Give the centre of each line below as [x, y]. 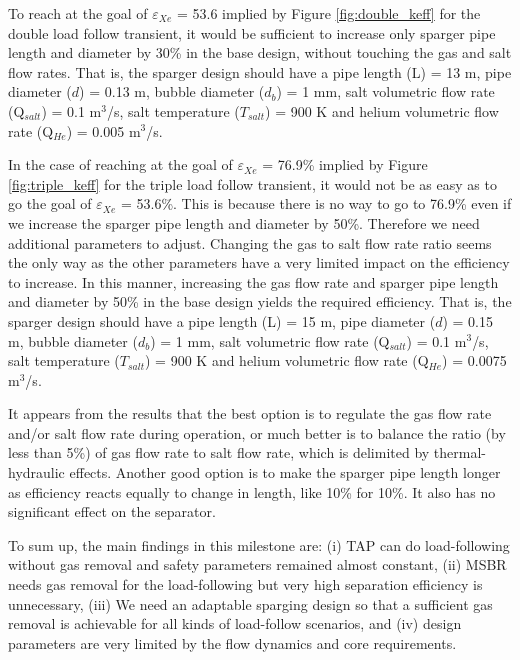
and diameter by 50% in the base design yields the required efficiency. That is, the [260, 301]
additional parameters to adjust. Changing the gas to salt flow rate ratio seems [250, 242]
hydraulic [36, 472]
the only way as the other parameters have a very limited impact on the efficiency [259, 262]
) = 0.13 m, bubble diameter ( [172, 91]
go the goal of [50, 203]
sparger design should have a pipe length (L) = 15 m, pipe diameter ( [222, 320]
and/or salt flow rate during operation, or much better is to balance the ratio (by [257, 432]
